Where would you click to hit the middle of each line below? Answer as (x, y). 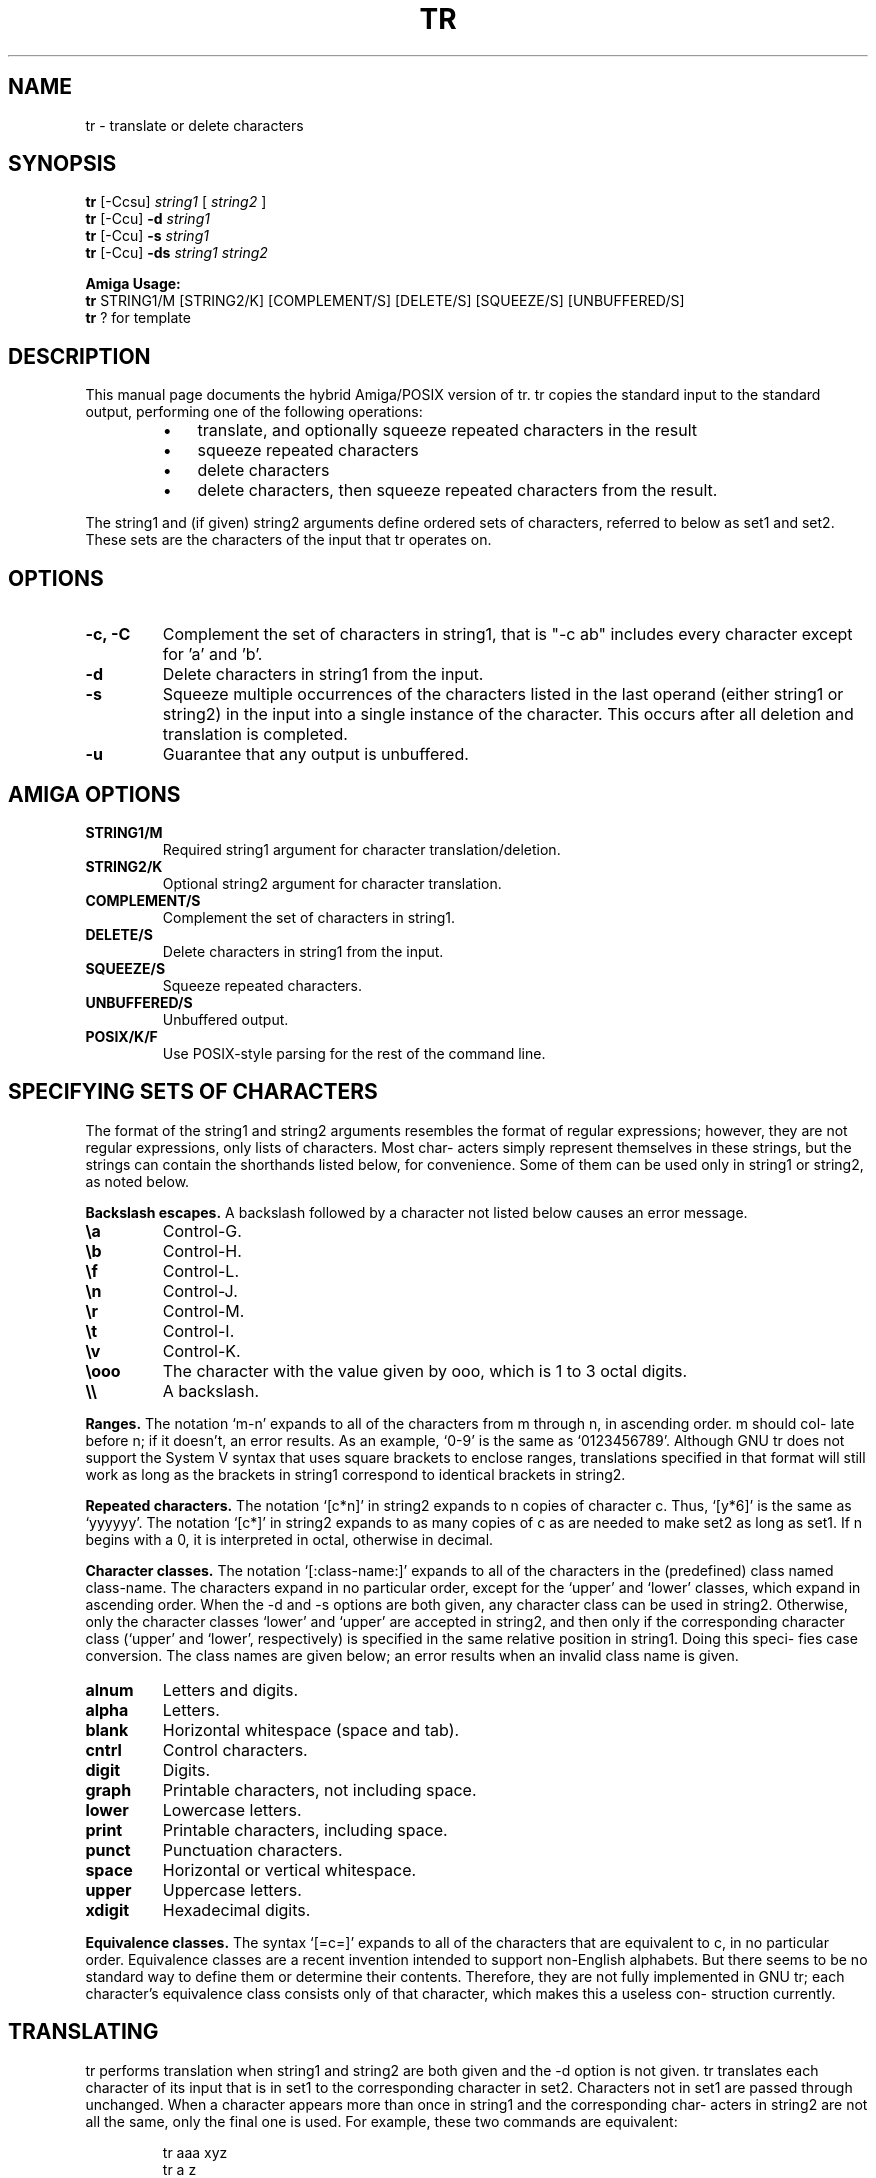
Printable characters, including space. (305, 1829)
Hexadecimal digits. (236, 1909)
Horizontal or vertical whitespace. (289, 1869)
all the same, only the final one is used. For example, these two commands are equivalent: (381, 2121)
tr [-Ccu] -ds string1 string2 (176, 253)
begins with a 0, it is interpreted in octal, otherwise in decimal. (289, 1539)
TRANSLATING (83, 2032)
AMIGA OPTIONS (94, 794)
